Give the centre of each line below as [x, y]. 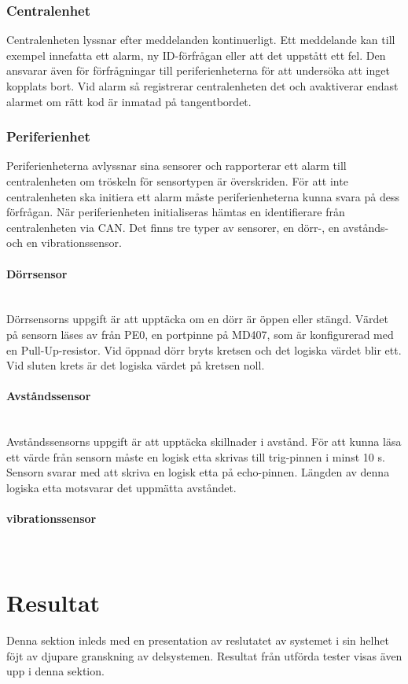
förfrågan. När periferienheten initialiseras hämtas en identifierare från [176, 212]
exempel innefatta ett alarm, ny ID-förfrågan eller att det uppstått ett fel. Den [196, 55]
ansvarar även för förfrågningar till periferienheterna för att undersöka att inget [198, 70]
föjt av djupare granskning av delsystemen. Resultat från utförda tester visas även [204, 655]
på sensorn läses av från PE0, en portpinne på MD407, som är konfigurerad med [200, 334]
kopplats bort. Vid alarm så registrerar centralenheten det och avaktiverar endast [202, 86]
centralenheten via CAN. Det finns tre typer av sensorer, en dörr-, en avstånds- [198, 227]
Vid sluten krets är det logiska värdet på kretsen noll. [136, 365]
